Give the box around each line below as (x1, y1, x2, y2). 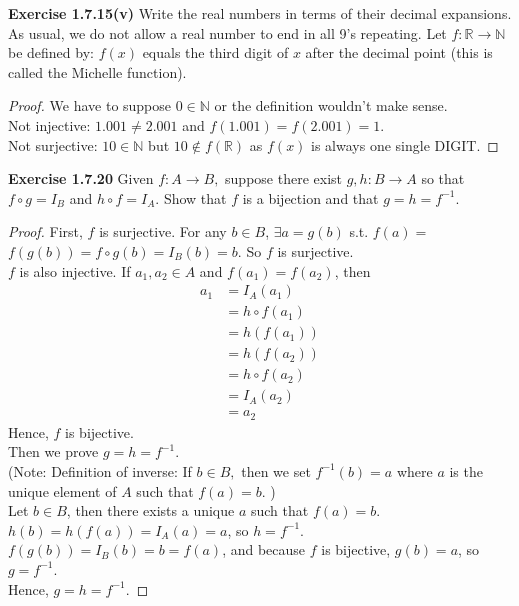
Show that (163, 187, 227, 208)
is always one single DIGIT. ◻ (311, 134, 499, 155)
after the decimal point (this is (305, 42, 493, 63)
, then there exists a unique (66, 500, 235, 521)
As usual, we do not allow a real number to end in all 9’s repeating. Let (8, 22, 447, 43)
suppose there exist (225, 168, 342, 189)
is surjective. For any (99, 221, 227, 242)
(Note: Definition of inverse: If (8, 460, 192, 481)
